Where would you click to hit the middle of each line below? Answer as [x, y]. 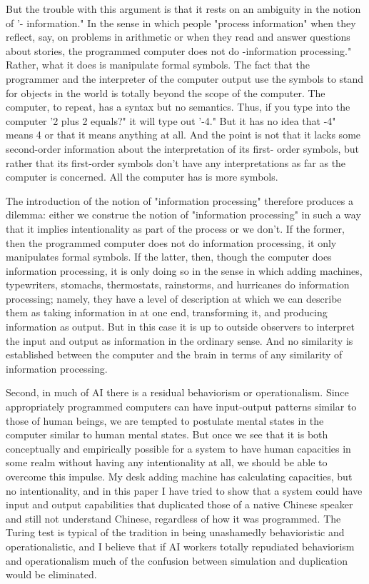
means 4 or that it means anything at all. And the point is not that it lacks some [183, 135]
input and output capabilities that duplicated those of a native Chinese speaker [180, 504]
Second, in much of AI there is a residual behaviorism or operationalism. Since [177, 392]
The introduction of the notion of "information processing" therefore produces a [180, 200]
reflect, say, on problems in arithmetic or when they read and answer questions [178, 37]
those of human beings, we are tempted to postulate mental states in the [165, 420]
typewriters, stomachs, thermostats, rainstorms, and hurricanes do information [178, 285]
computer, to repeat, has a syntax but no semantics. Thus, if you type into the [178, 107]
